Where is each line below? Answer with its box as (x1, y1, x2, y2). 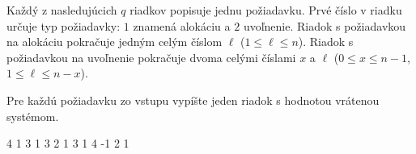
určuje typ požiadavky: (6, 17, 121, 34)
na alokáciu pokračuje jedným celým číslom (6, 33, 223, 50)
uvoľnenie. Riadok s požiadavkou (243, 17, 406, 34)
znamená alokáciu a (133, 17, 231, 34)
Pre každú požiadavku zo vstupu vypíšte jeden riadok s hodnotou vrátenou (6, 91, 380, 108)
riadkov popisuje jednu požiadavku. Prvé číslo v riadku (129, 2, 402, 18)
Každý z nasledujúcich (6, 2, 117, 18)
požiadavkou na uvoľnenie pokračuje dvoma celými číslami (6, 48, 296, 65)
